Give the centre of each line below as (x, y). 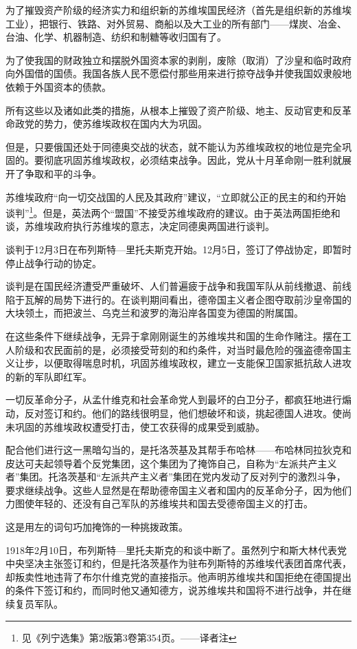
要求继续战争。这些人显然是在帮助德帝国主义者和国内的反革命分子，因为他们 (178, 490)
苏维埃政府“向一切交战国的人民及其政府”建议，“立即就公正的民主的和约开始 (176, 196)
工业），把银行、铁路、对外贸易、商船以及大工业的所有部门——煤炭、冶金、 (176, 23)
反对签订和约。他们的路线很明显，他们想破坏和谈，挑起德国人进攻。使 (183, 413)
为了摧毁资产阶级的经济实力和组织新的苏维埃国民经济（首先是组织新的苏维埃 (178, 10)
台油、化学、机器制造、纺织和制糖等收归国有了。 (116, 37)
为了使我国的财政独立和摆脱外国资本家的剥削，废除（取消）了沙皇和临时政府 (178, 60)
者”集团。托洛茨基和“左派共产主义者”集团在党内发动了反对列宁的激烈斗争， (176, 477)
